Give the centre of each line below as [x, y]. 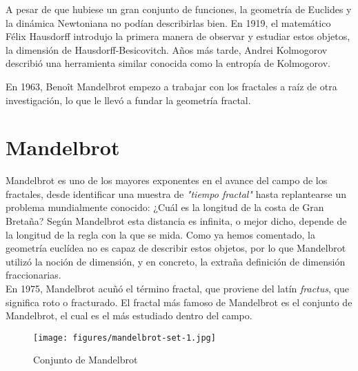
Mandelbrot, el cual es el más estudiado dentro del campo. [129, 315]
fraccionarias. [33, 275]
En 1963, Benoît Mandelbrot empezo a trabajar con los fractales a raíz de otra [171, 86]
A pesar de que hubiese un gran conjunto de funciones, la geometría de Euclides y [179, 9]
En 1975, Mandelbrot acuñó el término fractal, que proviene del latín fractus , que [177, 289]
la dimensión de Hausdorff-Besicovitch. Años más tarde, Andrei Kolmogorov [167, 49]
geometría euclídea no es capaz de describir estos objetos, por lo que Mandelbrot [176, 248]
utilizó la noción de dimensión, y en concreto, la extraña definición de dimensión [176, 261]
